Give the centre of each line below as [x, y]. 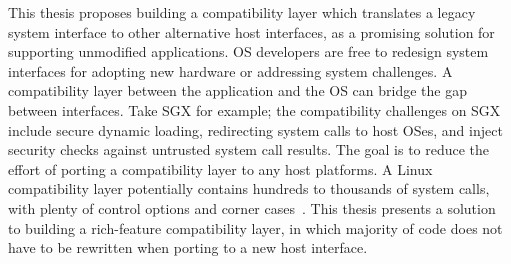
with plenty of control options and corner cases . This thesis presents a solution [252, 207]
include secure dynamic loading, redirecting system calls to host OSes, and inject [255, 129]
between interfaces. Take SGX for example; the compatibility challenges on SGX [254, 109]
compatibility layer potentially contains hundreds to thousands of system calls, [249, 188]
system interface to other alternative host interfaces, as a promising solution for [251, 31]
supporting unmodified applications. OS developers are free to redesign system [248, 51]
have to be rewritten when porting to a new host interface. [188, 247]
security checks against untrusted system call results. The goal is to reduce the [249, 149]
